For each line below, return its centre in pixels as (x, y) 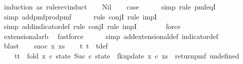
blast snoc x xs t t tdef (56, 46)
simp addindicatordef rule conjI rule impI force (92, 26)
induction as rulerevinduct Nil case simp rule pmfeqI (110, 6)
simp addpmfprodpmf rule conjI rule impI (80, 16)
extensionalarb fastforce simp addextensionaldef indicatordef (111, 36)
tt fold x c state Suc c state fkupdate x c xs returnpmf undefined (127, 55)
